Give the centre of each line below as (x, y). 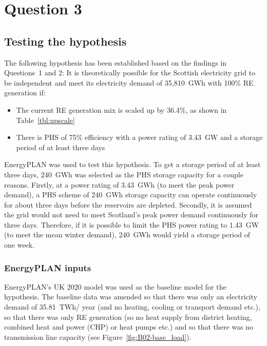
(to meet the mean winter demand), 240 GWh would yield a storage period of (127, 235)
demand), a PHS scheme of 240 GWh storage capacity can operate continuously (131, 195)
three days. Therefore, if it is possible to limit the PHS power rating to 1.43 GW (132, 224)
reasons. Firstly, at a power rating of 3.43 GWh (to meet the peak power (119, 184)
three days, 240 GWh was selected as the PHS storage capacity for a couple (124, 174)
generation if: (25, 93)
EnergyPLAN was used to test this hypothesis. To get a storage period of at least (132, 164)
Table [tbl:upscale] (45, 120)
